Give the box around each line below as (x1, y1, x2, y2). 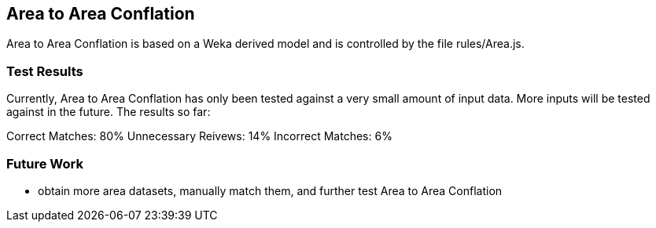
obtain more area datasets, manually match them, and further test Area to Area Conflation (38, 183, 503, 197)
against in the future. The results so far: (6, 105, 211, 119)
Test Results (6, 63, 83, 79)
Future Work (6, 155, 83, 172)
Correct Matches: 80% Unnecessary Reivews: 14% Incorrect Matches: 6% (6, 129, 392, 143)
